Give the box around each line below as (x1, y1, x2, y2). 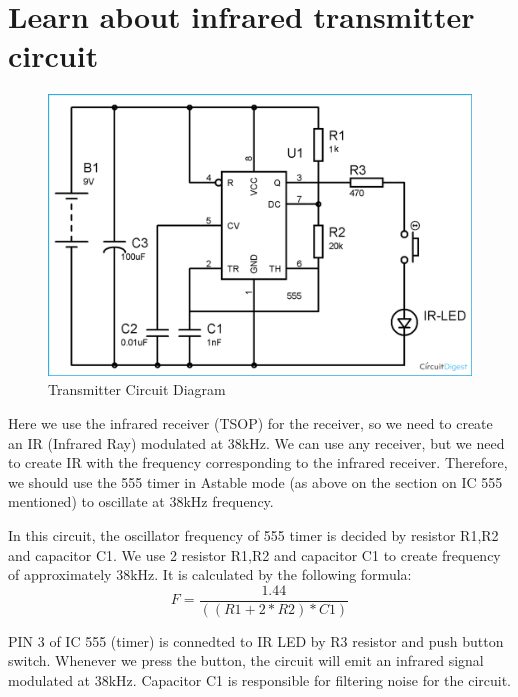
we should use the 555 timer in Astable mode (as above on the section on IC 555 (8, 471, 503, 492)
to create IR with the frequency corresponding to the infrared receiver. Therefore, (8, 452, 508, 473)
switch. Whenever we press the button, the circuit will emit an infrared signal (8, 650, 484, 671)
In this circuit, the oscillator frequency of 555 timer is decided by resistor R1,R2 (8, 525, 499, 546)
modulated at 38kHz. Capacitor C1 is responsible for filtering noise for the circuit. (8, 670, 512, 691)
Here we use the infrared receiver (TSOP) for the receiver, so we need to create (8, 413, 493, 434)
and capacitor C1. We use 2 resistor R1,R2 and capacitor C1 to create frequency (8, 544, 501, 565)
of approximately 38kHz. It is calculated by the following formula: (8, 564, 412, 585)
